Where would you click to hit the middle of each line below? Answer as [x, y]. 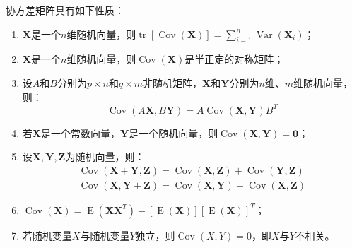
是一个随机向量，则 [174, 132]
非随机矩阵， [173, 82]
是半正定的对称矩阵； [234, 59]
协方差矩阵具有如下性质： [65, 10]
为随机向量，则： [105, 157]
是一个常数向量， [80, 132]
